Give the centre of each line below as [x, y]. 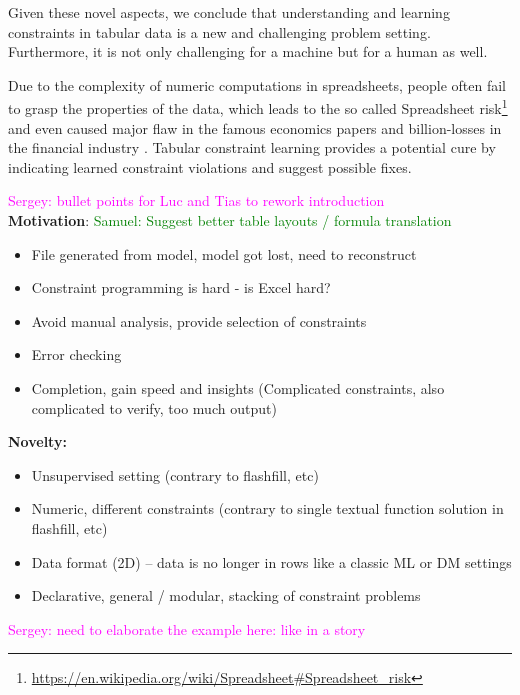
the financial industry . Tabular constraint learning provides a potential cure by [252, 147]
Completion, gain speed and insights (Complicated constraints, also [238, 387]
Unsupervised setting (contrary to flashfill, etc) [175, 474]
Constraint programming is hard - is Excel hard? [181, 287]
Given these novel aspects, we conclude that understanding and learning [229, 12]
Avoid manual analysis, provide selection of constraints [199, 320]
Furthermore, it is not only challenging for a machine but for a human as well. [248, 51]
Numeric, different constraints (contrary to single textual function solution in [267, 508]
